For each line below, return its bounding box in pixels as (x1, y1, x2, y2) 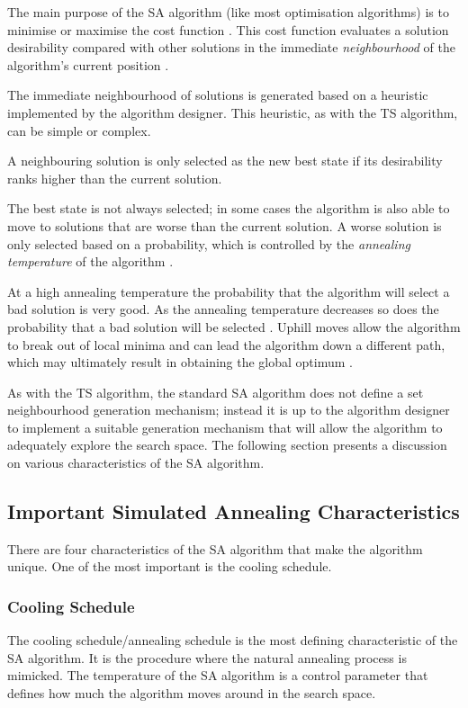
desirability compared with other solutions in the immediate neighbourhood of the (7, 38, 455, 57)
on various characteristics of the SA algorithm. (7, 453, 265, 472)
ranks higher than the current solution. (7, 168, 222, 187)
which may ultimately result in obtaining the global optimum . (7, 353, 353, 372)
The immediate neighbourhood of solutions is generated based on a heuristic (7, 85, 428, 104)
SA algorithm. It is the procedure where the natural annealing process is (7, 648, 407, 667)
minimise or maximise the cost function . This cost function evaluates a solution (7, 20, 449, 39)
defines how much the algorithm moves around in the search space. (7, 684, 376, 703)
